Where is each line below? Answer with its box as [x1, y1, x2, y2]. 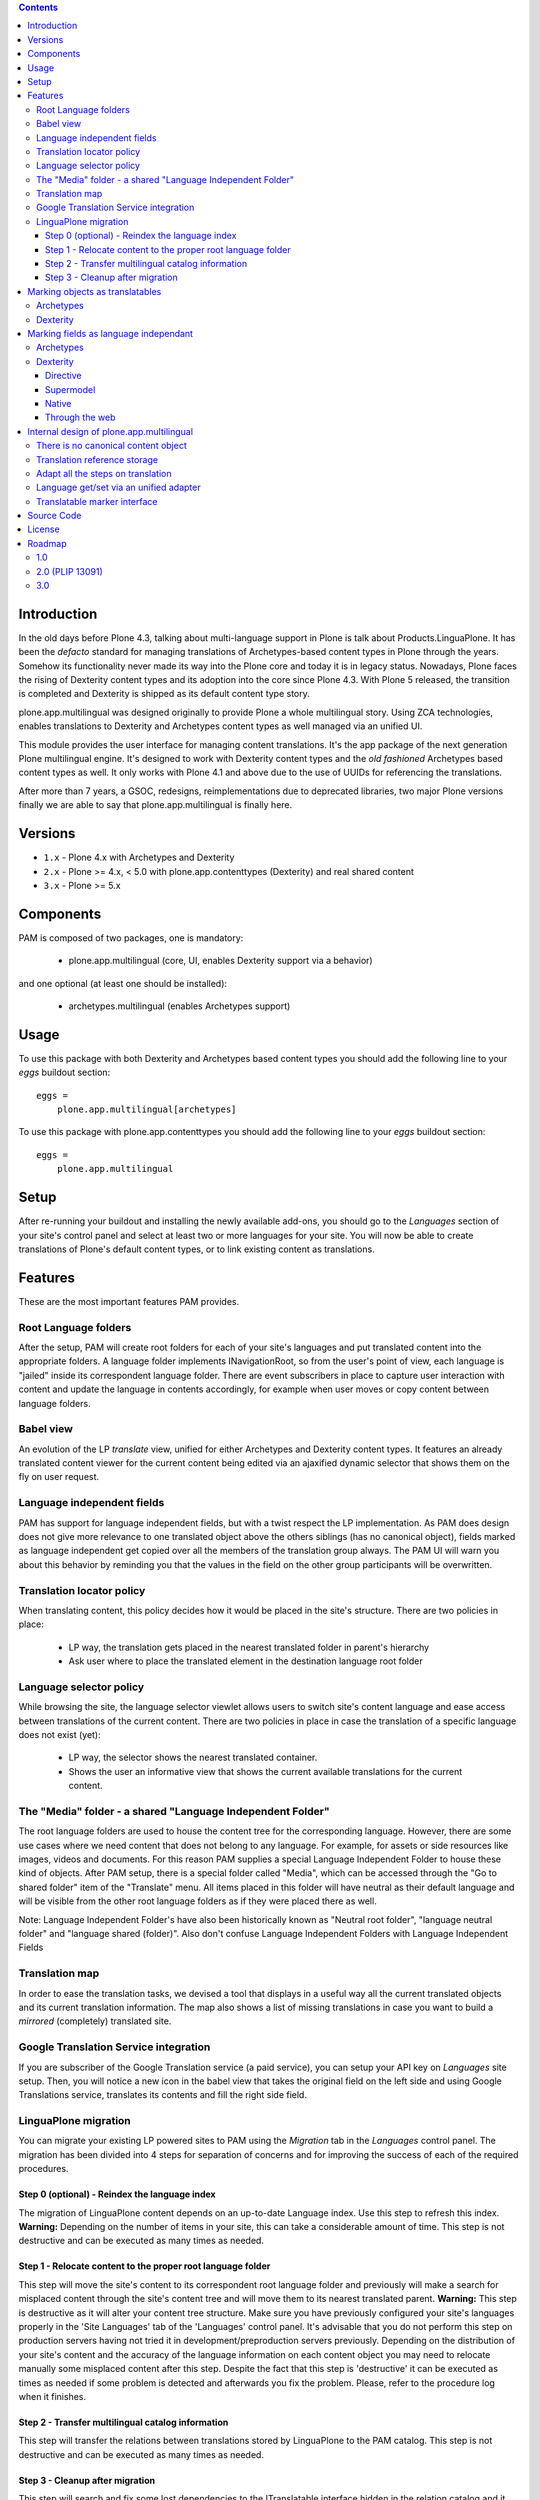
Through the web [45, 411, 116, 424]
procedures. [18, 2163, 69, 2175]
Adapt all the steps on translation [36, 467, 172, 479]
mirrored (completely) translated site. [18, 2015, 172, 2027]
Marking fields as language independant [27, 327, 194, 339]
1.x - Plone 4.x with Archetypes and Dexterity [43, 851, 235, 864]
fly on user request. [18, 1471, 100, 1483]
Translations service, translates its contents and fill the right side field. [18, 2089, 307, 2101]
